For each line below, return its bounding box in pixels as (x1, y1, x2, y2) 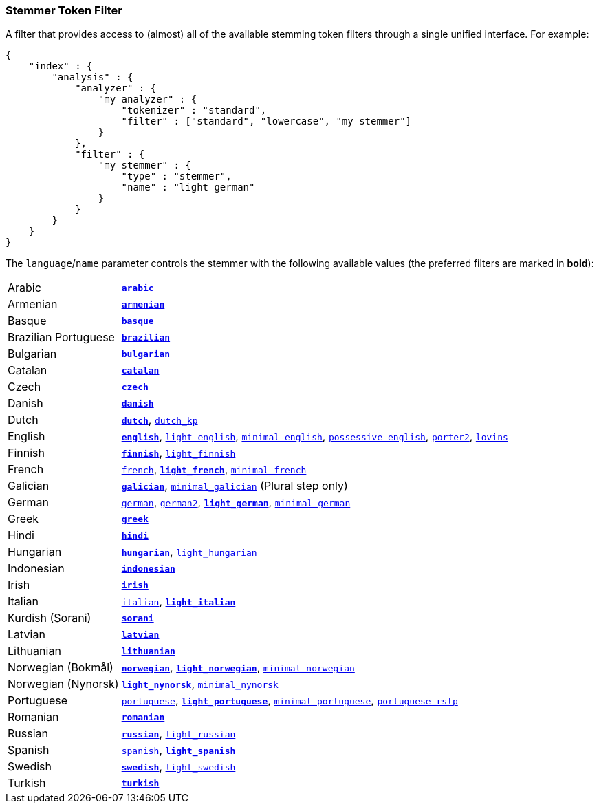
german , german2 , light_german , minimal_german (121, 495, 351, 510)
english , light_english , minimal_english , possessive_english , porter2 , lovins (121, 429, 508, 444)
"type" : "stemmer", (121, 171, 232, 182)
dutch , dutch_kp (121, 413, 198, 427)
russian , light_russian (121, 726, 236, 741)
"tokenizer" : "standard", (121, 105, 267, 116)
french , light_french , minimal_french (121, 462, 307, 477)
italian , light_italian (121, 594, 236, 609)
